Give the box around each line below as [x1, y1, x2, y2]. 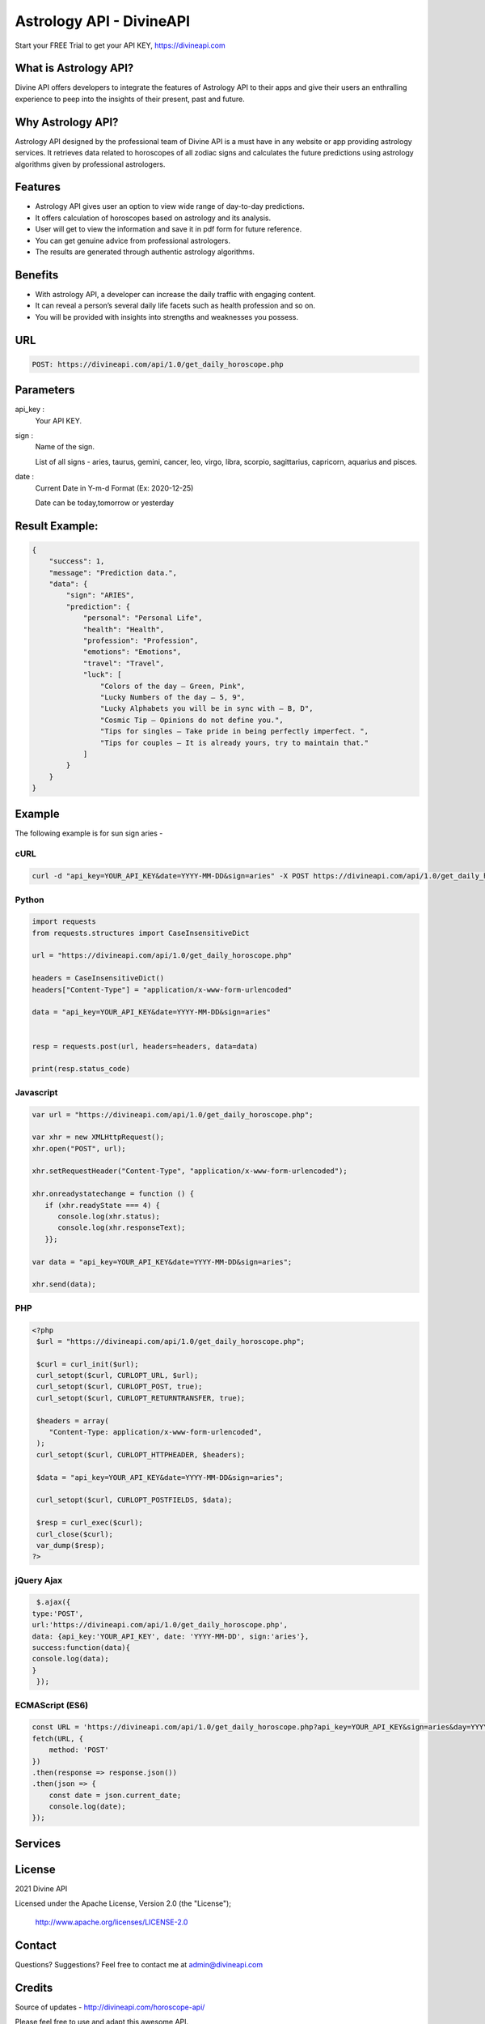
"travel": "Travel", [82, 658, 165, 668]
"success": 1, [48, 557, 105, 566]
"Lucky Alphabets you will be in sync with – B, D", [99, 704, 314, 713]
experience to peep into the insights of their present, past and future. [15, 94, 246, 104]
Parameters [15, 383, 75, 397]
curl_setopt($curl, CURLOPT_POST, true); [36, 1382, 203, 1392]
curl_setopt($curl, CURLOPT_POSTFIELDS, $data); [36, 1495, 233, 1505]
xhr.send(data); [32, 1280, 97, 1289]
